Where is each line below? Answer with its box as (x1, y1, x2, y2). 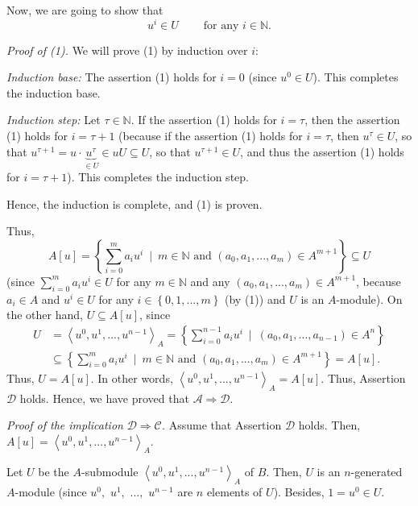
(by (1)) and (225, 290, 286, 307)
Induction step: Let (6, 111, 101, 128)
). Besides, (273, 483, 325, 500)
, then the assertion (304, 111, 400, 128)
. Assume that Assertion (161, 417, 282, 433)
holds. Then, (298, 417, 361, 433)
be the (38, 463, 69, 480)
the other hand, (6, 306, 83, 323)
